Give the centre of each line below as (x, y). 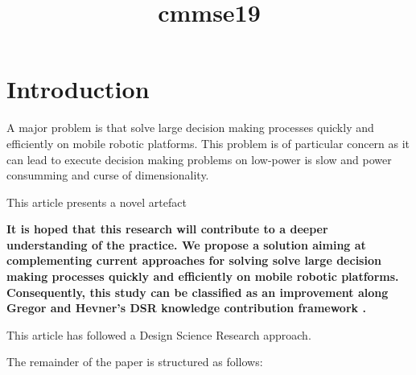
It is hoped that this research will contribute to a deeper (167, 229)
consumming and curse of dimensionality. (108, 175)
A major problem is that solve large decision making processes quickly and (190, 128)
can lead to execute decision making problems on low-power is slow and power (199, 159)
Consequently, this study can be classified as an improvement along (198, 292)
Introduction (78, 89)
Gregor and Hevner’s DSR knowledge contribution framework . (186, 308)
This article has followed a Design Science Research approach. (159, 334)
